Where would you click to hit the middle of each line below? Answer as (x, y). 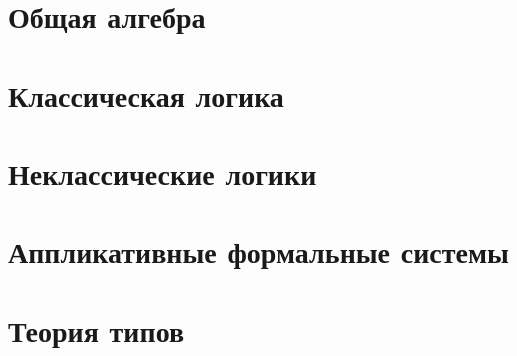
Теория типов (96, 329)
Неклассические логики (162, 172)
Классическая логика (146, 94)
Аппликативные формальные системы (258, 251)
